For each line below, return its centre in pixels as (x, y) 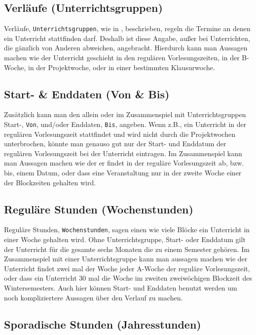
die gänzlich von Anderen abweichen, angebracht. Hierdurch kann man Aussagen (126, 48)
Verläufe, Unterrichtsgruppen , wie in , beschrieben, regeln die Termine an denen (127, 28)
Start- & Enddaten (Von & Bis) (87, 94)
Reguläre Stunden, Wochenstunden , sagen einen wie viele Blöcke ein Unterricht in (127, 230)
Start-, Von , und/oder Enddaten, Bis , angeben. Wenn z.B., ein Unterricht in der (125, 124)
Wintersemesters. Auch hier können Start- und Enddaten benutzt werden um (121, 288)
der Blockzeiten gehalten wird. (50, 182)
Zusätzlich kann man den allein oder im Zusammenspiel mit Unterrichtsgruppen (125, 114)
